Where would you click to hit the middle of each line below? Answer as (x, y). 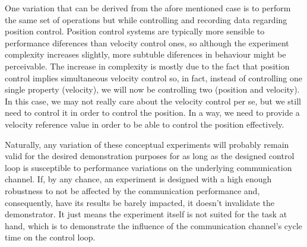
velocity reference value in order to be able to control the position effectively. (145, 124)
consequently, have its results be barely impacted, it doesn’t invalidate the (140, 202)
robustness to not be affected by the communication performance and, (132, 190)
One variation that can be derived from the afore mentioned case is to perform (148, 8)
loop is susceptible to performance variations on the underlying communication (148, 167)
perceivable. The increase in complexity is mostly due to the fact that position (147, 66)
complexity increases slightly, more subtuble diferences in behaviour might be (145, 54)
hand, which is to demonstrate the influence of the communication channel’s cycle (153, 225)
